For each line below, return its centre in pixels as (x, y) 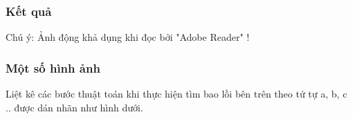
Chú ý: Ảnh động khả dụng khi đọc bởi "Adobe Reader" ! (128, 37)
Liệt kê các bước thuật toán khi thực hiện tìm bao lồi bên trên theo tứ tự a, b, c (176, 94)
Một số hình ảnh (53, 67)
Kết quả (29, 11)
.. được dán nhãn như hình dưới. (74, 107)
